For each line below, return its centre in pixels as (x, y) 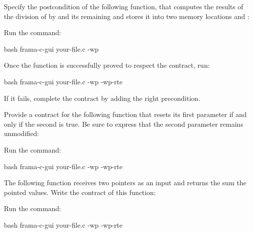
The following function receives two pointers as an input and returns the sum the (125, 183)
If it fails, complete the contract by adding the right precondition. (102, 98)
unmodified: (21, 133)
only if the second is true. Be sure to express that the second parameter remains (124, 124)
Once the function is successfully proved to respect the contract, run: (107, 65)
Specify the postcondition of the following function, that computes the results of (124, 6)
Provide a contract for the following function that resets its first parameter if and (125, 114)
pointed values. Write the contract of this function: (80, 192)
